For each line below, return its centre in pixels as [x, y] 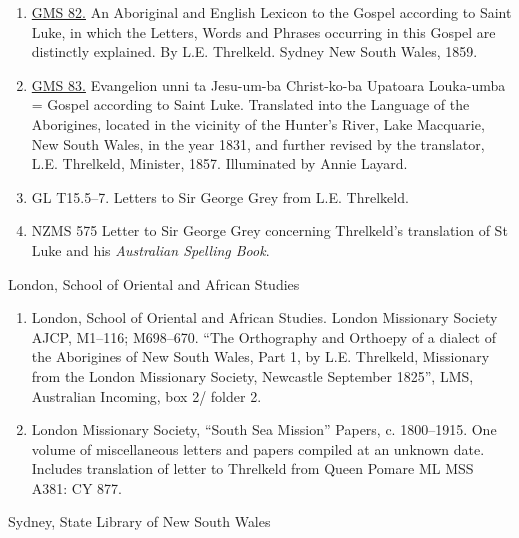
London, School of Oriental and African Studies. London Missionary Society [264, 317]
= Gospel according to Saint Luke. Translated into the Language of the [250, 104]
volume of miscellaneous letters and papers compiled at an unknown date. [258, 448]
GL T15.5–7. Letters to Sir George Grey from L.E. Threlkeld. [220, 196]
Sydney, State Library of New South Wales [139, 521]
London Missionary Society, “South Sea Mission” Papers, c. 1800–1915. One [264, 429]
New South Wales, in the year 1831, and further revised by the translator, [258, 143]
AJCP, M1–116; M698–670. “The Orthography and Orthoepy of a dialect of [263, 336]
